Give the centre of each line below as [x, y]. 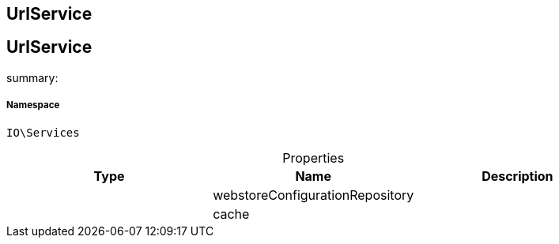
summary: [32, 77]
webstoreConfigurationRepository [313, 195]
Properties [313, 158]
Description [517, 176]
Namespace [33, 105]
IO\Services [43, 132]
